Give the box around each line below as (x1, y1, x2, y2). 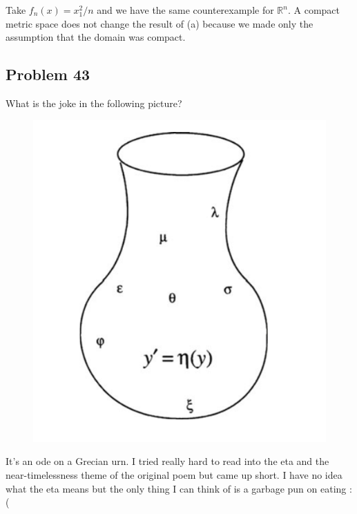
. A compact (287, 3, 340, 17)
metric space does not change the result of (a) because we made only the (6, 16, 313, 30)
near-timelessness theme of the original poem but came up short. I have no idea (6, 467, 342, 482)
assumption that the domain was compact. (6, 30, 186, 44)
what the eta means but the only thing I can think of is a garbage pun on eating (6, 481, 347, 495)
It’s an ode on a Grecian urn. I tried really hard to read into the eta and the (6, 454, 329, 468)
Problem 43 (6, 64, 90, 85)
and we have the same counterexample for (97, 3, 274, 17)
